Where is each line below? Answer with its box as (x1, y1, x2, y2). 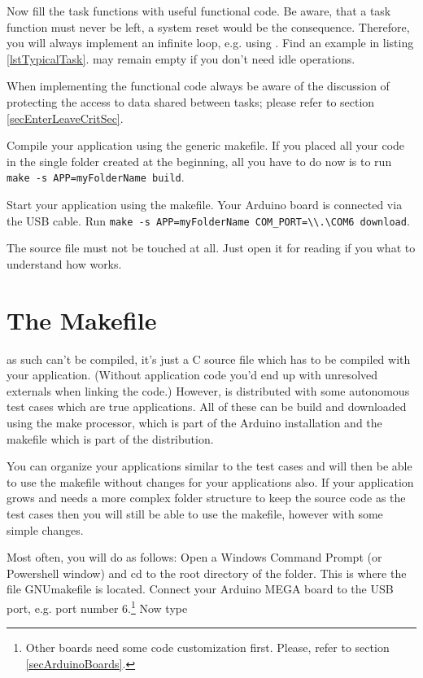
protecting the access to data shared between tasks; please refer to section (7, 93, 375, 110)
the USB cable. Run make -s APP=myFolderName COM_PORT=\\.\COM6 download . (7, 212, 410, 229)
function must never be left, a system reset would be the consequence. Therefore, (7, 18, 410, 35)
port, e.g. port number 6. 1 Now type (7, 597, 188, 616)
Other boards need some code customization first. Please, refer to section (25, 639, 390, 656)
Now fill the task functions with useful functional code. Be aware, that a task (7, 2, 391, 19)
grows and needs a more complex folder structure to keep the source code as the (7, 489, 406, 506)
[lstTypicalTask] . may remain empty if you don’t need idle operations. (7, 50, 355, 67)
